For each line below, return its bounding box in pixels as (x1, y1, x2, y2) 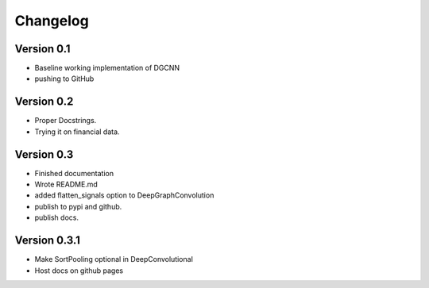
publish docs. (34, 213, 79, 222)
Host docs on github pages (34, 266, 123, 275)
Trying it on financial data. (34, 127, 120, 136)
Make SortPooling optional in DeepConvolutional (34, 255, 194, 264)
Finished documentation (34, 168, 114, 178)
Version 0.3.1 (14, 234, 81, 248)
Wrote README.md (34, 179, 99, 190)
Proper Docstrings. (34, 116, 97, 125)
